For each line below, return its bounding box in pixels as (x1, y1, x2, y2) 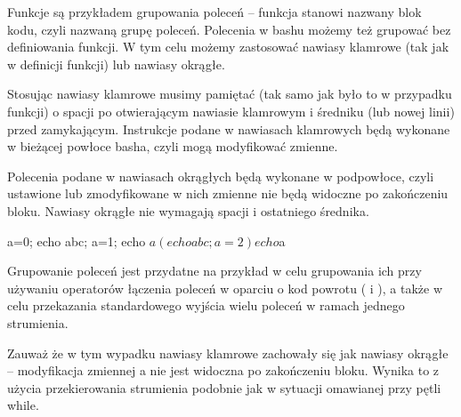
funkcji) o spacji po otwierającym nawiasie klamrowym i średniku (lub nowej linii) (7, 101, 455, 120)
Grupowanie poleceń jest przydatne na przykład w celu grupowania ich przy (7, 261, 422, 280)
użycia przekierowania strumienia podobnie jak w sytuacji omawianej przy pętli (7, 378, 441, 397)
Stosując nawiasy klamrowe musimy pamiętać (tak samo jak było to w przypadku (7, 84, 452, 103)
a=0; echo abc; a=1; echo (7, 231, 146, 250)
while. (7, 396, 39, 414)
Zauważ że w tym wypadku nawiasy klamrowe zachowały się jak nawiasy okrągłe (7, 343, 449, 362)
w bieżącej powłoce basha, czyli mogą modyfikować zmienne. (7, 137, 338, 156)
